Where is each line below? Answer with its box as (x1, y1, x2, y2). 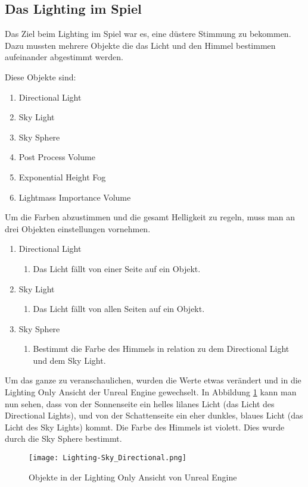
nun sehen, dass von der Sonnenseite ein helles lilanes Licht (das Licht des (5, 397, 275, 410)
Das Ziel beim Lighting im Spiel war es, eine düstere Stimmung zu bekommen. (5, 27, 291, 40)
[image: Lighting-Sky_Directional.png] (29, 454, 186, 463)
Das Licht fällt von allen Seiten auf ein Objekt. (33, 302, 205, 315)
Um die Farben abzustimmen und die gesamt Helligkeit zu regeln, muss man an (5, 211, 295, 223)
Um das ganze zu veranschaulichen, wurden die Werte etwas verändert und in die (5, 374, 301, 386)
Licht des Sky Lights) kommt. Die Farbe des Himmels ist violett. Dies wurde (5, 420, 285, 433)
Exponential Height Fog (18, 170, 106, 183)
